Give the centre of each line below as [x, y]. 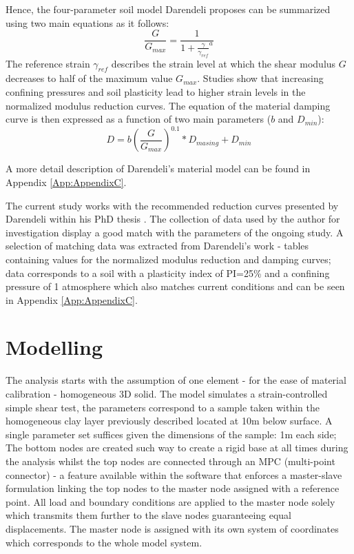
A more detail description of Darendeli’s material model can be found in [158, 168]
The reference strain [48, 63]
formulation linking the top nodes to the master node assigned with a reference [173, 488]
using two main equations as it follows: [87, 22]
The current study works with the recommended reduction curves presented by [172, 205]
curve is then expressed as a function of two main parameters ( [138, 119]
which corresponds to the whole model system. [104, 542]
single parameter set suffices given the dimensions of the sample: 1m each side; [171, 434]
